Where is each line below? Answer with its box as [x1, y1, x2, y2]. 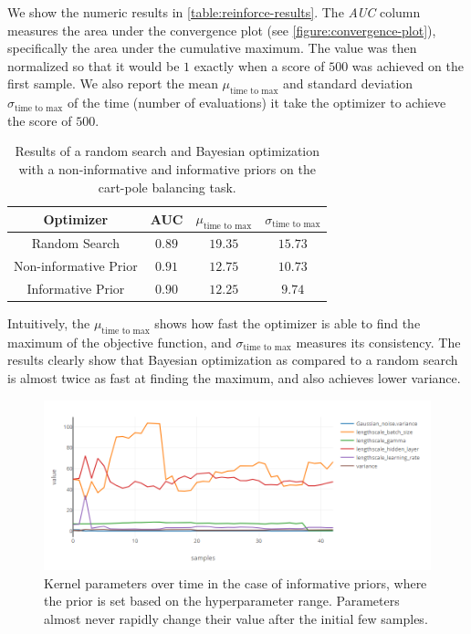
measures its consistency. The [296, 332, 461, 351]
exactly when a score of [194, 56, 325, 75]
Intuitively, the [7, 313, 90, 332]
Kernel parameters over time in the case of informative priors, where [44, 573, 427, 592]
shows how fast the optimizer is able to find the [154, 313, 421, 332]
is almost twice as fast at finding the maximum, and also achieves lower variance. [7, 368, 461, 387]
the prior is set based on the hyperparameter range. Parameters [44, 591, 400, 610]
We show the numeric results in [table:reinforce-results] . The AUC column [7, 3, 421, 21]
